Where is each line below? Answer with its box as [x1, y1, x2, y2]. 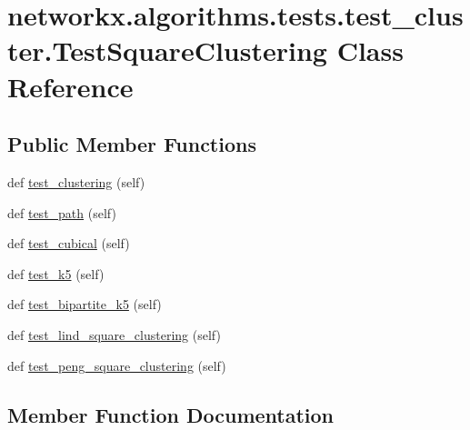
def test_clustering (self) [7, 172, 145, 191]
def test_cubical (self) [7, 234, 130, 253]
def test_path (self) [7, 203, 116, 222]
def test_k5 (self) [7, 264, 105, 283]
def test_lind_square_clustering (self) [7, 325, 221, 344]
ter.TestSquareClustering [7, 32, 327, 69]
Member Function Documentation [7, 400, 335, 428]
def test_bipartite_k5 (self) [7, 295, 162, 314]
